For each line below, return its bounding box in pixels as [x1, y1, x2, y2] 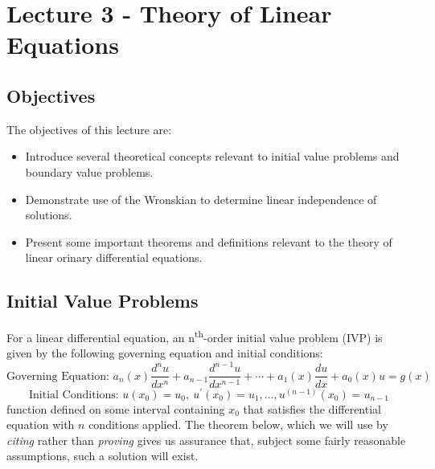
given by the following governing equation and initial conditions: [6, 345, 323, 361]
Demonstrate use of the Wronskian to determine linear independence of [25, 190, 377, 207]
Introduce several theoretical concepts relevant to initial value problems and [25, 148, 400, 165]
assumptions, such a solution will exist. [6, 447, 199, 464]
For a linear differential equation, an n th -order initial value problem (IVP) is [6, 327, 383, 345]
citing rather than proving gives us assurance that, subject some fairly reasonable [6, 431, 406, 448]
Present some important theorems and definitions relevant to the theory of [25, 233, 392, 250]
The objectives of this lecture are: [6, 120, 172, 137]
